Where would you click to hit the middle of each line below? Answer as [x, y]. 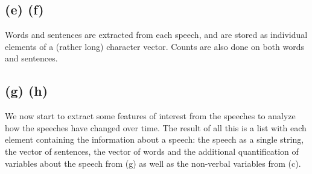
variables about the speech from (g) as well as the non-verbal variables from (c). [153, 163]
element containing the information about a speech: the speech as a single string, [154, 139]
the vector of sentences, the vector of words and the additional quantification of [152, 151]
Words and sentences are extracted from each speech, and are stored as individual [156, 35]
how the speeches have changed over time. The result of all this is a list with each [156, 127]
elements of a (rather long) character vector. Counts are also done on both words [154, 46]
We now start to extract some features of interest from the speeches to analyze [150, 116]
